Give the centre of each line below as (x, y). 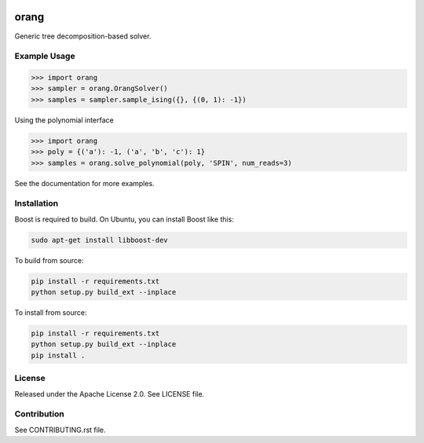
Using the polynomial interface (64, 120)
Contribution (39, 414)
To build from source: (49, 260)
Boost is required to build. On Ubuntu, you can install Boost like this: (124, 219)
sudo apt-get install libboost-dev (99, 240)
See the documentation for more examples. (84, 183)
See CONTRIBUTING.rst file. (60, 430)
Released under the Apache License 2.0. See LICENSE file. (110, 394)
